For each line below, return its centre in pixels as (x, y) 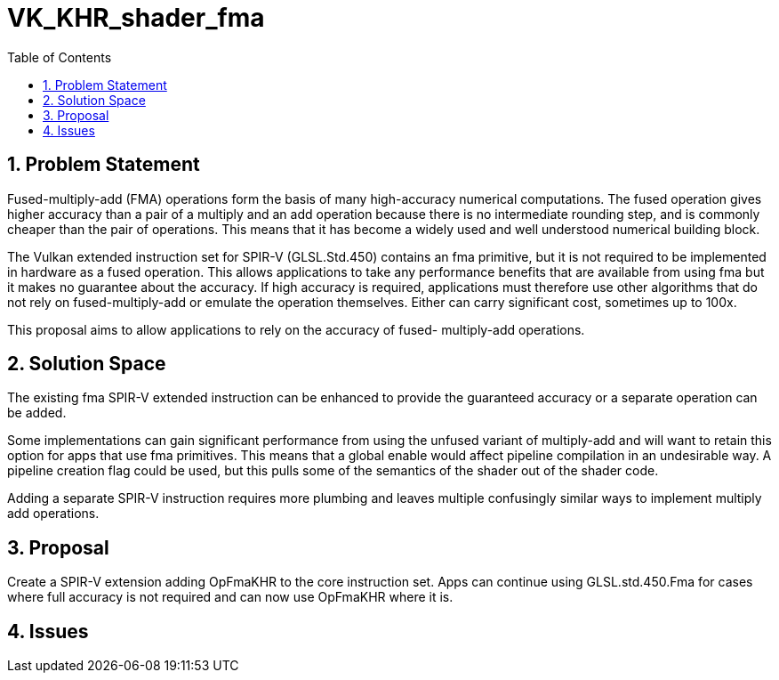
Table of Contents (60, 57)
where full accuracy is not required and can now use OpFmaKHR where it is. (230, 597)
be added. (37, 413)
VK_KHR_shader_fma (136, 18)
